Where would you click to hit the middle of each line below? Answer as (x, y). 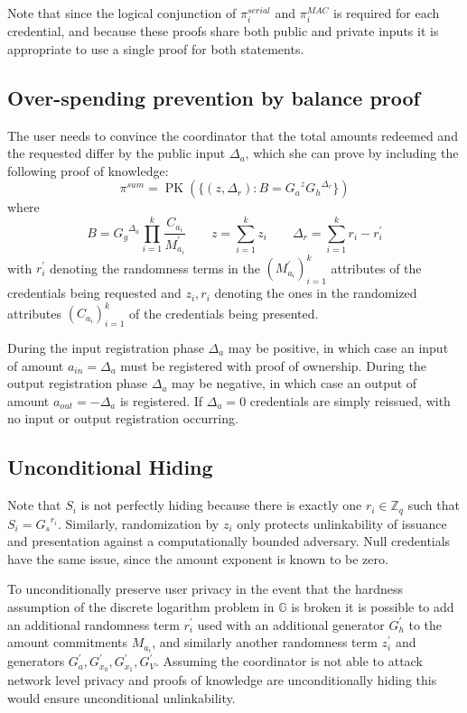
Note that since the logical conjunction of (122, 13)
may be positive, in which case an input (338, 347)
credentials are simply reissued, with (350, 400)
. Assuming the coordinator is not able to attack (289, 661)
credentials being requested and (94, 293)
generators (36, 661)
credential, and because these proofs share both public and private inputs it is (223, 31)
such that (434, 505)
